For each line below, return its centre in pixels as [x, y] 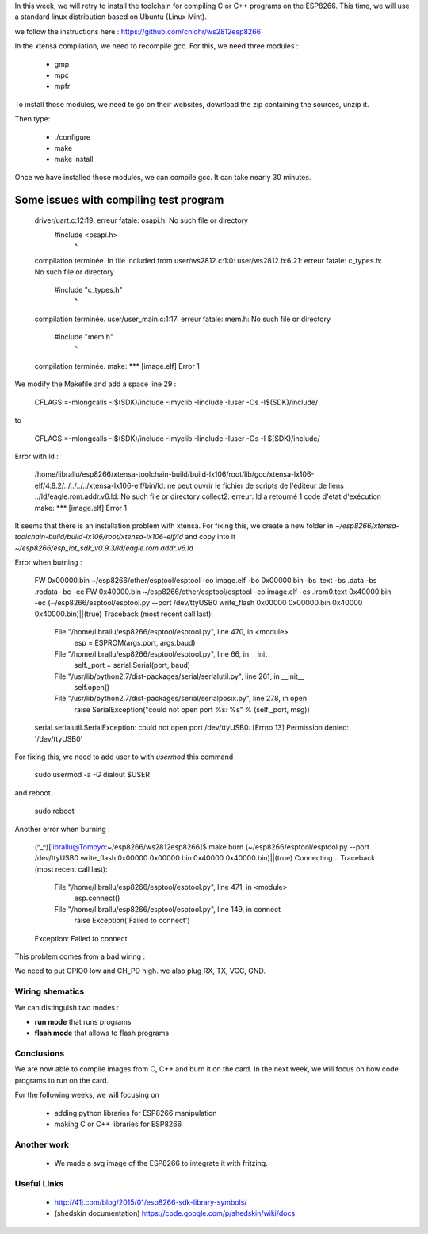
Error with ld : [37, 456]
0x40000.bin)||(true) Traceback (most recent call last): [124, 614]
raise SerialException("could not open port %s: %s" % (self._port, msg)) [192, 709]
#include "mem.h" [84, 337]
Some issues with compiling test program [119, 199]
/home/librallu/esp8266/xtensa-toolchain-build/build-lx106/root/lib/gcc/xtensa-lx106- [174, 474]
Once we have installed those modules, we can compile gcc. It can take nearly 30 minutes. [163, 177]
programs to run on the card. [62, 1080]
